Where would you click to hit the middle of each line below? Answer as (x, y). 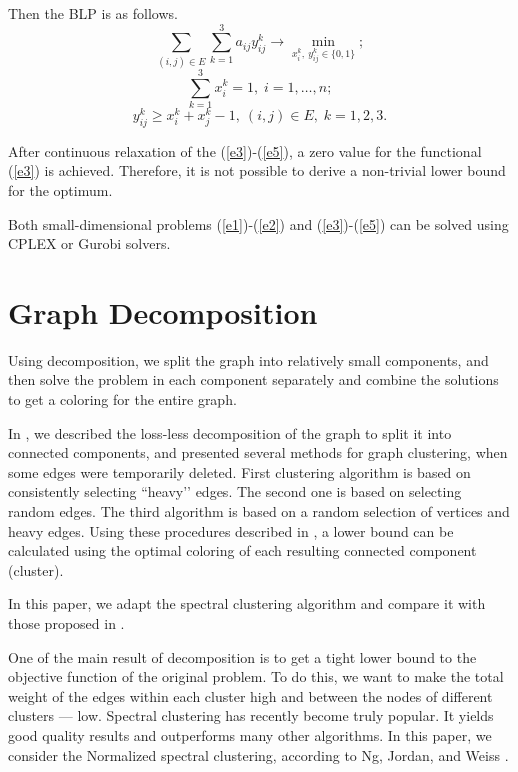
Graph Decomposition (163, 311)
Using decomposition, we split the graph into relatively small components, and (248, 359)
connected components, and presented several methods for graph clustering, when (258, 452)
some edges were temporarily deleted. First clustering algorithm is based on (239, 471)
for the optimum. (60, 189)
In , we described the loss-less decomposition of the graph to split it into (230, 432)
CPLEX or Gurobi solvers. (89, 243)
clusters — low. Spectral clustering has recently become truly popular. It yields (251, 715)
